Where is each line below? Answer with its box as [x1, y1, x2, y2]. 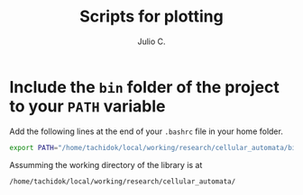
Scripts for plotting [79, 6, 224, 27]
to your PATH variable [9, 96, 166, 116]
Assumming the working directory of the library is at [9, 159, 203, 170]
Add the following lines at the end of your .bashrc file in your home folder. [9, 126, 284, 137]
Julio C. [137, 36, 166, 47]
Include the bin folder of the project [9, 76, 280, 97]
